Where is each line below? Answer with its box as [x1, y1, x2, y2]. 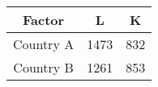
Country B [13, 58, 74, 77]
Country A [13, 35, 75, 53]
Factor [23, 10, 65, 29]
